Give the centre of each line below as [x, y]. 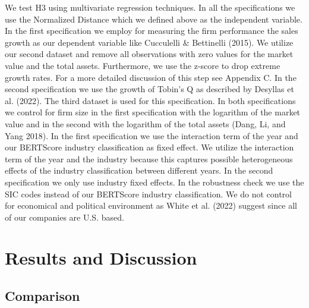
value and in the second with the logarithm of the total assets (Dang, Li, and [145, 123]
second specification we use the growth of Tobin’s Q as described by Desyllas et [149, 89]
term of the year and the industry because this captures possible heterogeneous [149, 158]
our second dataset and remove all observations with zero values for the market [149, 54]
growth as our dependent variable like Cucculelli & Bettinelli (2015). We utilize [149, 42]
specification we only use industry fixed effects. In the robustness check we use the [154, 182]
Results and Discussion [101, 258]
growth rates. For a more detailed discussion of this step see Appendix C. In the [151, 77]
